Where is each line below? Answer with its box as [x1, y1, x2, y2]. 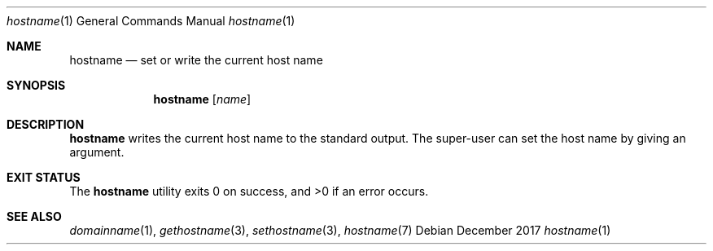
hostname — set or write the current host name [69, 53, 323, 67]
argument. [69, 145, 125, 159]
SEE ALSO [7, 209, 62, 223]
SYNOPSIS [7, 78, 66, 92]
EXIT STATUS [7, 170, 81, 184]
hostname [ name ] [153, 92, 252, 106]
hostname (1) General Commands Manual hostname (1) [7, 14, 295, 28]
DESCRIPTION [7, 117, 85, 131]
